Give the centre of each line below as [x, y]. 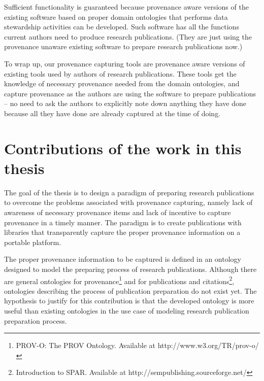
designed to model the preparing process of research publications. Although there [130, 269]
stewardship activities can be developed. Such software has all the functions [122, 27]
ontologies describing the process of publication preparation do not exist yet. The [130, 290]
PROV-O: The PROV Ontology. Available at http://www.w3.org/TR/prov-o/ [137, 345]
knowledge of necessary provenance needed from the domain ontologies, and [122, 83]
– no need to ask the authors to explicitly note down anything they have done [125, 103]
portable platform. [33, 242]
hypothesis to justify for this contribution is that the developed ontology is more [129, 301]
